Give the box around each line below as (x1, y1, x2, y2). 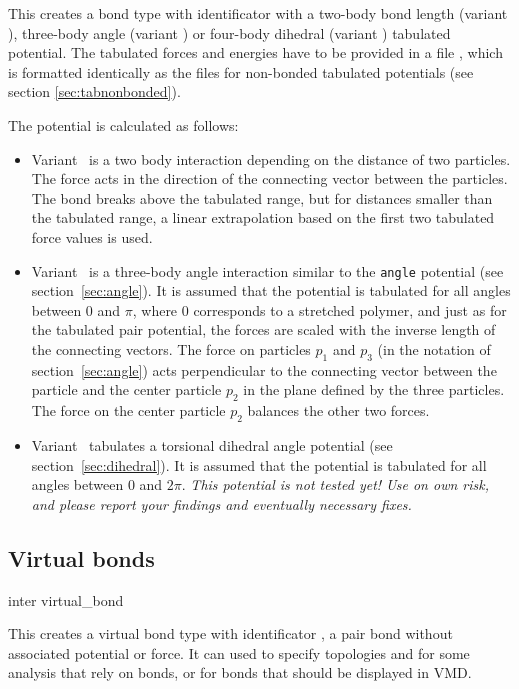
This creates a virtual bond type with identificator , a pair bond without (8, 623, 453, 644)
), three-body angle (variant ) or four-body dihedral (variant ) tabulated (8, 22, 451, 43)
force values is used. (31, 226, 153, 247)
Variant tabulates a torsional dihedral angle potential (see (31, 434, 393, 455)
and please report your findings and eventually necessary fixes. (31, 493, 412, 514)
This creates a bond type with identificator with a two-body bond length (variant (8, 3, 508, 23)
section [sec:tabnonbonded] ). (8, 81, 181, 102)
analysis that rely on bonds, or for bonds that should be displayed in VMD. (8, 662, 472, 683)
